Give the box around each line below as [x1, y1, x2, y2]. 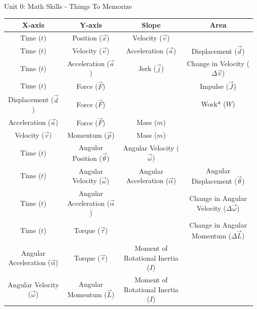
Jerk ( [138, 63, 157, 74]
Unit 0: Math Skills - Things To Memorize [4, 1, 132, 11]
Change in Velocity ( [187, 58, 250, 68]
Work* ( [201, 99, 226, 109]
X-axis [22, 20, 44, 30]
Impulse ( [200, 81, 229, 91]
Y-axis [80, 20, 102, 30]
